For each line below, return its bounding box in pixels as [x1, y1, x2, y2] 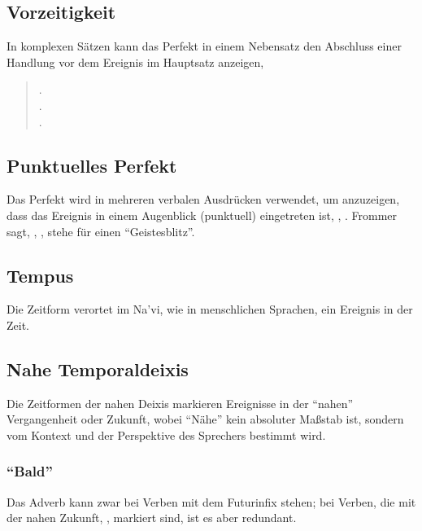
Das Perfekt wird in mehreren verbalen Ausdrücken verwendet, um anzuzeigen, [7, 191, 400, 208]
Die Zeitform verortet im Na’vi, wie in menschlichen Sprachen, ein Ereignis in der [7, 301, 413, 318]
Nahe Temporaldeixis [7, 356, 189, 381]
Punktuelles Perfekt [7, 152, 177, 178]
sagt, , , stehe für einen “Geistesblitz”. [7, 222, 195, 239]
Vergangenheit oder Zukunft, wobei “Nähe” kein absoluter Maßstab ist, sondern [7, 410, 404, 428]
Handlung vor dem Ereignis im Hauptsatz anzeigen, [7, 53, 264, 70]
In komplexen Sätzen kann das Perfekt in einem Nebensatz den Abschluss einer [7, 37, 402, 55]
